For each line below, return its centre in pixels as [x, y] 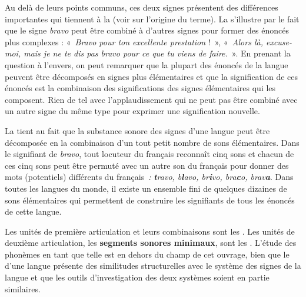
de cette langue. [33, 211]
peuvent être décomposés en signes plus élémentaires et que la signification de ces [151, 76]
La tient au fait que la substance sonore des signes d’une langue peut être [137, 130]
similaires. [23, 288]
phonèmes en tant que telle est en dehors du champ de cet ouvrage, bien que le [147, 254]
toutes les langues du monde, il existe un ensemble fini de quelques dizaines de [146, 188]
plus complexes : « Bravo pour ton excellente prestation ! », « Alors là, [134, 41]
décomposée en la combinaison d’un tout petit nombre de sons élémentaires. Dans [152, 142]
